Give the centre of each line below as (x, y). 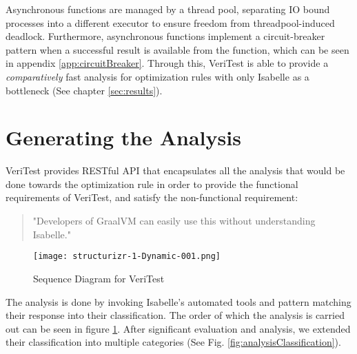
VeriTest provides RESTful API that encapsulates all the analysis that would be (175, 170)
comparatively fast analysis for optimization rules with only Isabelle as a (157, 76)
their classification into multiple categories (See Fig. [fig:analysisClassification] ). (173, 342)
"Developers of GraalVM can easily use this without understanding (174, 221)
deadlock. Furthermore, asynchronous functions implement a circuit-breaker (165, 36)
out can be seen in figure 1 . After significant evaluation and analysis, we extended (178, 328)
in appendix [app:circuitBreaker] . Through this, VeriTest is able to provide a (167, 63)
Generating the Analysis (123, 137)
